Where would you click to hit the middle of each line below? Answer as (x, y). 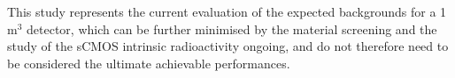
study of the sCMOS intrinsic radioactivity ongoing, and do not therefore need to (228, 46)
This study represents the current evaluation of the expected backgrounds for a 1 (227, 11)
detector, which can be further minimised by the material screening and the (232, 28)
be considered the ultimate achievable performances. (149, 63)
